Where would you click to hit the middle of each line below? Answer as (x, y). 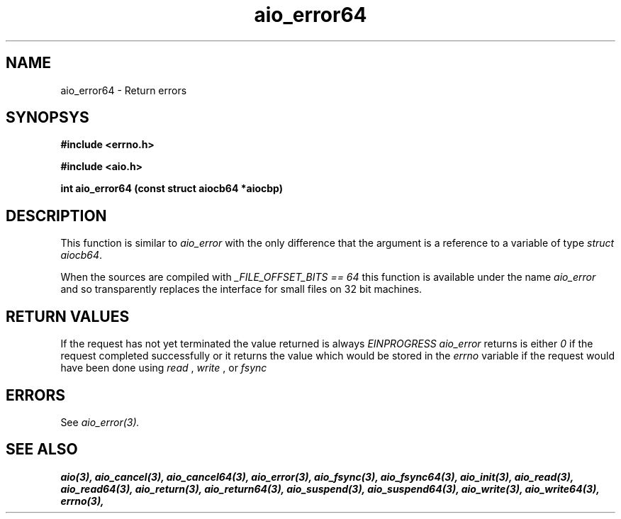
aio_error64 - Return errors (124, 90)
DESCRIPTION (56, 216)
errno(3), (82, 501)
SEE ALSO (42, 450)
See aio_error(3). (100, 422)
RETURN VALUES (68, 316)
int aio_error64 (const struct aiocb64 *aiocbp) (172, 189)
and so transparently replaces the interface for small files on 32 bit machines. (241, 289)
